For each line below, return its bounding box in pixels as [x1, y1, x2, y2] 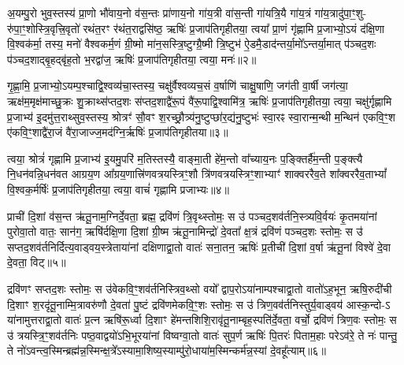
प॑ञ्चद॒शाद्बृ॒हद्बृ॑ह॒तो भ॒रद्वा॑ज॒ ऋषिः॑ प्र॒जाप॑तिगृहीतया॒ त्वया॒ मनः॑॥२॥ [7, 50, 257, 67]
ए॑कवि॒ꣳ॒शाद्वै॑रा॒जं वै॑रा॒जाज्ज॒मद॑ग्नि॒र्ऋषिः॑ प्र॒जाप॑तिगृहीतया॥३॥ [7, 124, 228, 140]
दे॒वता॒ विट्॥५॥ [7, 254, 66, 270]
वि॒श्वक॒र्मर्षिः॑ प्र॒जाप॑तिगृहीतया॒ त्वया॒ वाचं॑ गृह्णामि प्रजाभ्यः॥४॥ [7, 181, 229, 197]
